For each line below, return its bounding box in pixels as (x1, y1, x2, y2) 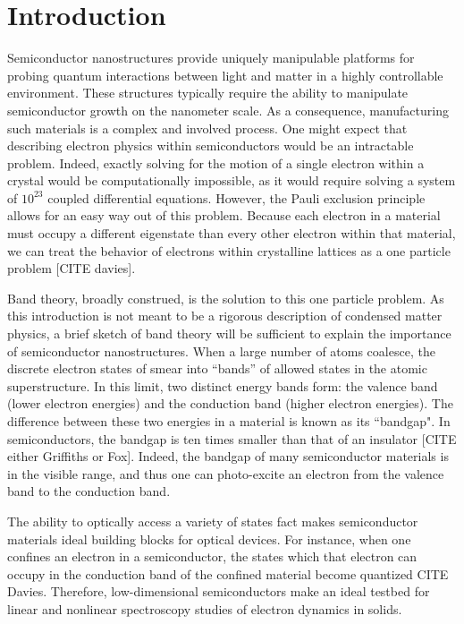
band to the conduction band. (7, 482, 171, 500)
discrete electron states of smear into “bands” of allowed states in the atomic (7, 359, 427, 378)
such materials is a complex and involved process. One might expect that (7, 118, 408, 137)
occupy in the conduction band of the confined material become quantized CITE (7, 564, 449, 583)
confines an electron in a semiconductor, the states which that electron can (7, 547, 418, 566)
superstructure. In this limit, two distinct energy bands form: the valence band (7, 376, 438, 395)
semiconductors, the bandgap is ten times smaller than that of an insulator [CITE (7, 429, 457, 448)
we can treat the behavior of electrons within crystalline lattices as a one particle (7, 241, 451, 260)
